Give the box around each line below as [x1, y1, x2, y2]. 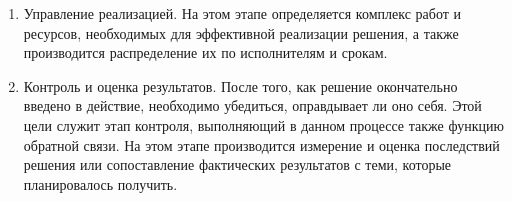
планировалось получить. [23, 173, 178, 194]
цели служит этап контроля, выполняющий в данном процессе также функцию [23, 114, 504, 135]
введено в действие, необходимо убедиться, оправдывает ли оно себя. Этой [23, 95, 482, 116]
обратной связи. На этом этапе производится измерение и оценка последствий [23, 134, 500, 155]
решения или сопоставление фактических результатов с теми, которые [23, 154, 452, 175]
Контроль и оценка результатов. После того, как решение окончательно [23, 75, 458, 96]
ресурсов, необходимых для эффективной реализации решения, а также [23, 22, 459, 43]
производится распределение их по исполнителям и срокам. [23, 42, 388, 63]
